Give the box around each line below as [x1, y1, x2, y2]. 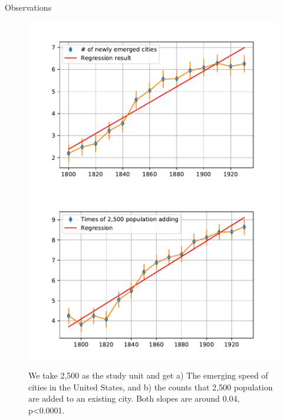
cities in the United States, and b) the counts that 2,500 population [28, 380, 273, 393]
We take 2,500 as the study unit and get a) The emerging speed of [28, 369, 268, 382]
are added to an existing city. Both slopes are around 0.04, [28, 392, 240, 405]
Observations [5, 1, 52, 13]
